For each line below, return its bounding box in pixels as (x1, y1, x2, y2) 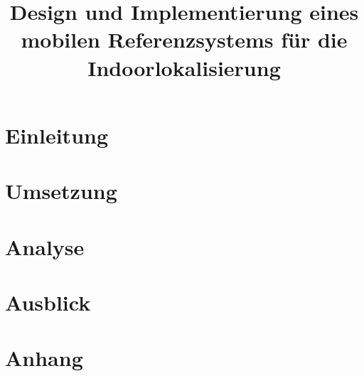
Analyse (5, 232, 85, 261)
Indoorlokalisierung (87, 53, 281, 82)
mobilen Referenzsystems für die (21, 25, 348, 54)
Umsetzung (5, 176, 117, 205)
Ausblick (5, 287, 91, 316)
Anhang (5, 343, 83, 372)
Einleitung (5, 120, 109, 149)
